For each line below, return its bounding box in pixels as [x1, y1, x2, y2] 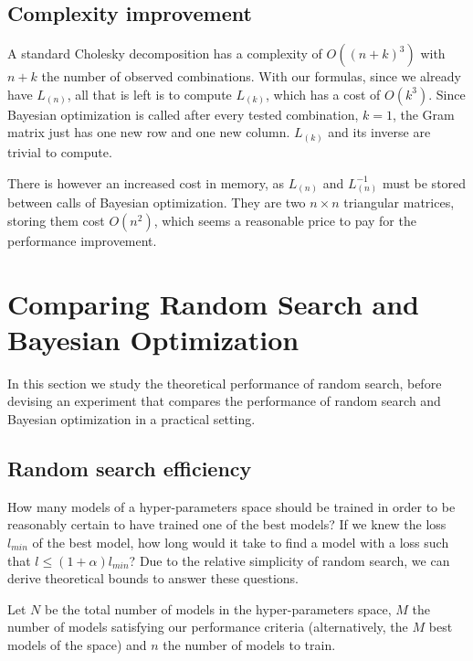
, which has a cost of [266, 84, 381, 103]
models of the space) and [7, 634, 147, 654]
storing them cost [7, 210, 105, 229]
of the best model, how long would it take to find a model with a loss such [32, 532, 449, 551]
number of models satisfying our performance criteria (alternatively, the [7, 617, 408, 636]
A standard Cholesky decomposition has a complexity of [7, 44, 322, 63]
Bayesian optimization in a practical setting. [7, 409, 256, 428]
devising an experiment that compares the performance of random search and [7, 391, 441, 410]
